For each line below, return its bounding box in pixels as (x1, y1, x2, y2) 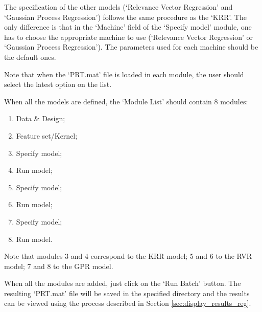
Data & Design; (16, 113, 65, 124)
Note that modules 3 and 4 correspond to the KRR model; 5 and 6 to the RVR (4, 251, 252, 261)
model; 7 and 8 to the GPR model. (4, 260, 113, 271)
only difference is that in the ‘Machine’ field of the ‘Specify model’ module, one (4, 21, 252, 32)
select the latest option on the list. (4, 79, 112, 90)
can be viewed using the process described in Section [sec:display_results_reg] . (4, 298, 251, 308)
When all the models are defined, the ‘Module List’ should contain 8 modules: (4, 96, 248, 106)
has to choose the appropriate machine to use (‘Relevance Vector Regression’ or (4, 31, 253, 42)
